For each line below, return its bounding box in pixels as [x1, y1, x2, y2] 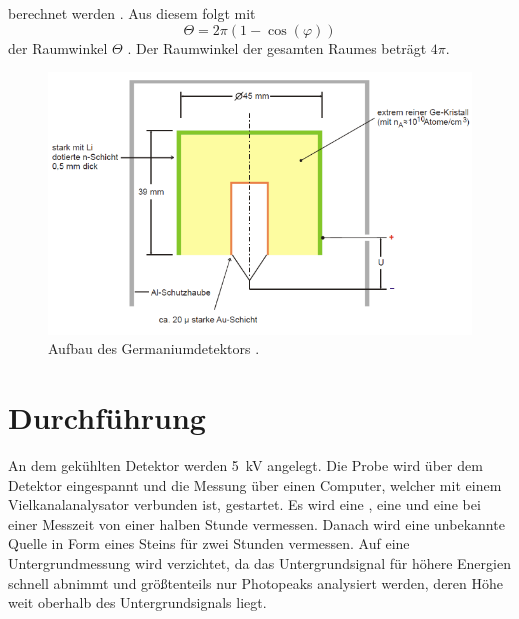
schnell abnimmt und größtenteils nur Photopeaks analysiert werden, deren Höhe [8, 572, 503, 593]
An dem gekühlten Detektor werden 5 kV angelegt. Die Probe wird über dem [8, 455, 483, 476]
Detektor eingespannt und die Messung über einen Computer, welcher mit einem [8, 474, 502, 495]
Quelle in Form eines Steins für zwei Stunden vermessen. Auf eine [8, 533, 410, 554]
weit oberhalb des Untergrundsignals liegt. [8, 592, 267, 613]
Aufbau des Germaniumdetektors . [48, 338, 260, 359]
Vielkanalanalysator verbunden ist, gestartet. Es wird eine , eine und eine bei [8, 494, 481, 515]
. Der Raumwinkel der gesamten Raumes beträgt [127, 37, 427, 58]
